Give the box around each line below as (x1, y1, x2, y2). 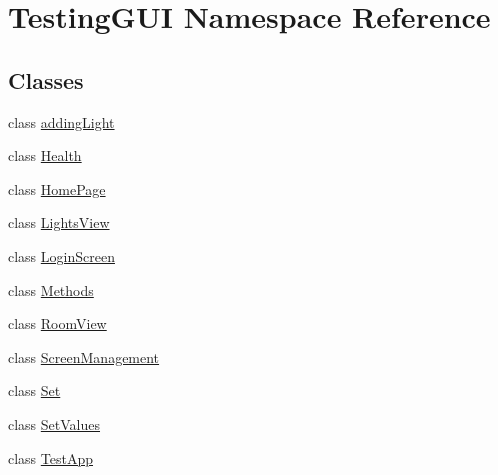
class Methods (8, 279, 94, 300)
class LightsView (8, 212, 110, 233)
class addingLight (8, 111, 115, 132)
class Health (8, 145, 82, 166)
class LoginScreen (8, 245, 115, 266)
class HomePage (8, 178, 106, 199)
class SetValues (8, 413, 101, 434)
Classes (8, 64, 84, 95)
